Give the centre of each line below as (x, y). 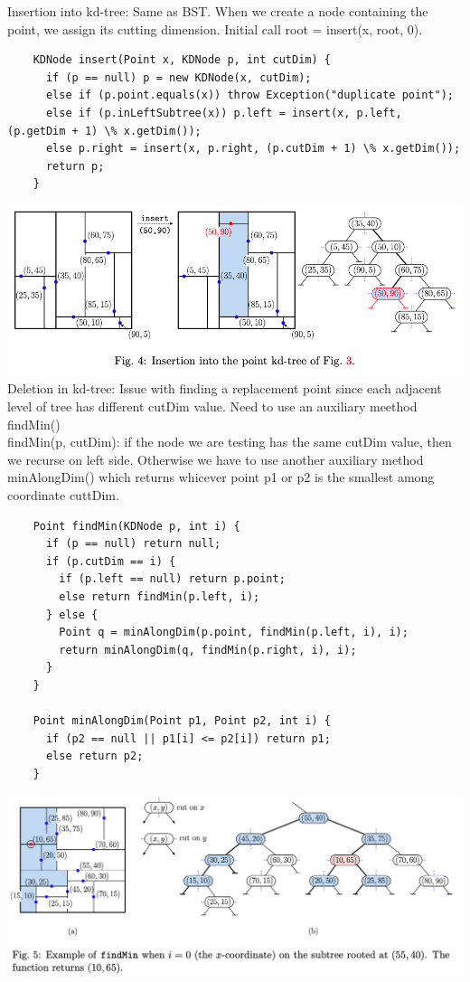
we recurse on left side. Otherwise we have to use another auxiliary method (216, 459)
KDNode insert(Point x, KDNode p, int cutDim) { (182, 60)
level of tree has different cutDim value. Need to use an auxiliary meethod (212, 406)
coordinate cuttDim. (63, 494)
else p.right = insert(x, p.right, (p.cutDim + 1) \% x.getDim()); (253, 149)
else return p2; (94, 756)
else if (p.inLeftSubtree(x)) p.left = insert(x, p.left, (224, 113)
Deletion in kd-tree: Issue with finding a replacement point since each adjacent (225, 388)
